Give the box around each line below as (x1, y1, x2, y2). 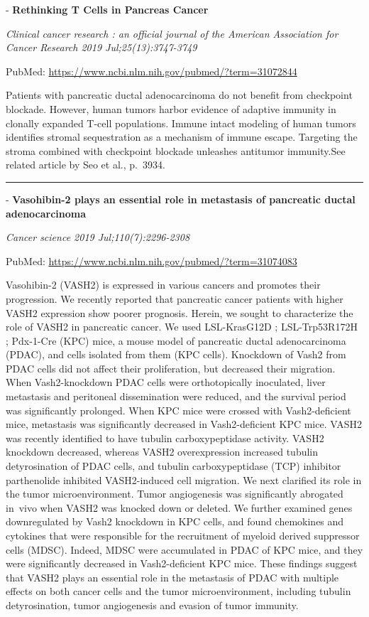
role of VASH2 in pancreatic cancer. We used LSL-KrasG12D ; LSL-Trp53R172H (6, 319, 358, 334)
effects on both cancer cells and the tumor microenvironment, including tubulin (6, 584, 351, 599)
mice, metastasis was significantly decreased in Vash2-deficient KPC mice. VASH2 (6, 417, 362, 431)
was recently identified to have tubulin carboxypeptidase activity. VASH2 (6, 430, 324, 445)
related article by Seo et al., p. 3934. (6, 157, 165, 172)
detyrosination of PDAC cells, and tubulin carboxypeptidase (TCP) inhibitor (6, 458, 341, 473)
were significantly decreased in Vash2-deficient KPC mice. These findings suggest (6, 556, 358, 571)
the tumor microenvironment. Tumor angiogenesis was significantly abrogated (6, 486, 343, 501)
